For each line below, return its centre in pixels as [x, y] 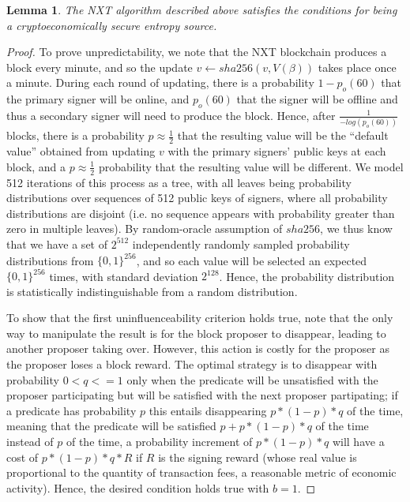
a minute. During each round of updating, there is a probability [160, 82]
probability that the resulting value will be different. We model [251, 166]
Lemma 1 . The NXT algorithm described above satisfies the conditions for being [202, 9]
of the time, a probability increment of [159, 442]
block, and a [36, 166]
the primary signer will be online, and [98, 99]
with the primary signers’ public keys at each [277, 151]
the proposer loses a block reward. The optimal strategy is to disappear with [192, 364]
